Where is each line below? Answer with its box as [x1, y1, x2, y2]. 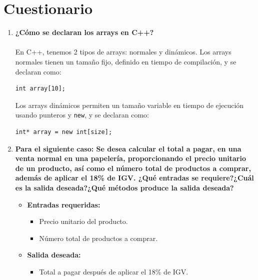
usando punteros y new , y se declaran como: [15, 109, 149, 120]
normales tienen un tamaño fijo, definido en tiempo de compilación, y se [15, 56, 236, 66]
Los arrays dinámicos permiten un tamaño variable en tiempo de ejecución [15, 99, 244, 110]
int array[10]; [15, 85, 66, 92]
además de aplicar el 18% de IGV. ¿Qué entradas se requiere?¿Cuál [15, 172, 254, 183]
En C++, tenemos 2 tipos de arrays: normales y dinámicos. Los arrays [15, 46, 231, 57]
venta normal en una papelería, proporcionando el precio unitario [15, 153, 246, 163]
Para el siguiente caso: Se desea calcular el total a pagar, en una [15, 143, 241, 153]
